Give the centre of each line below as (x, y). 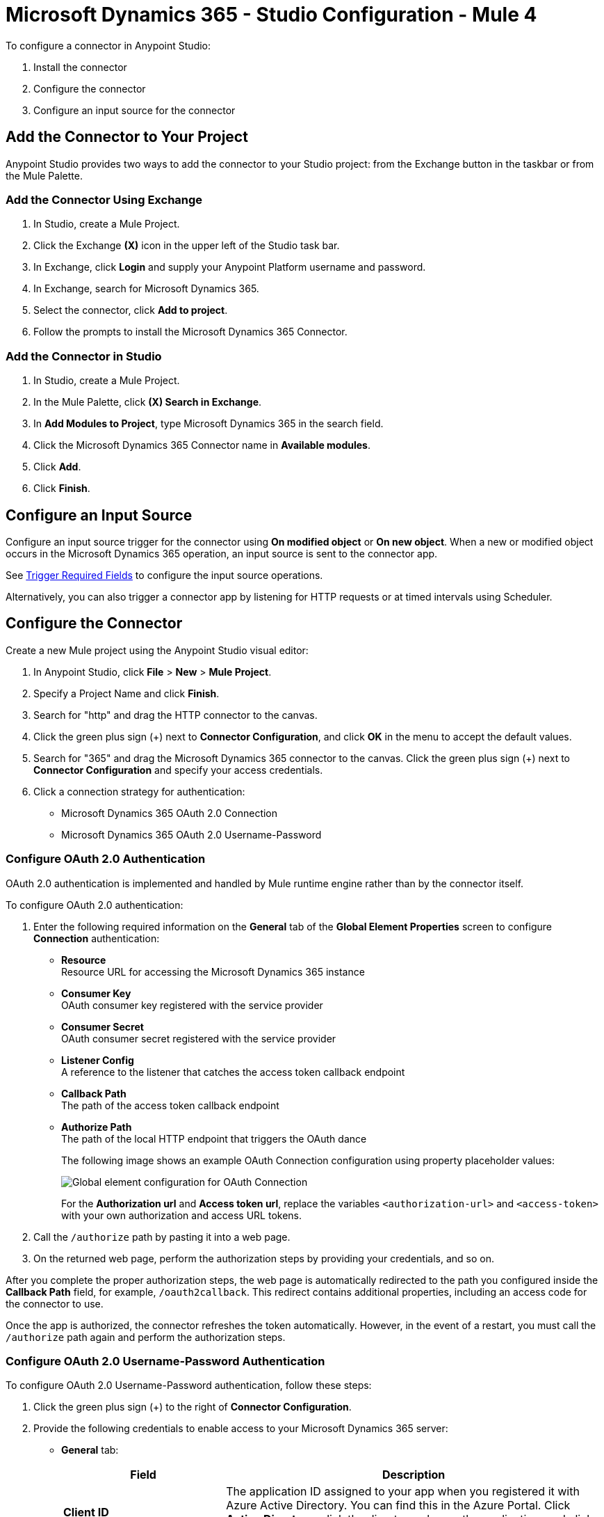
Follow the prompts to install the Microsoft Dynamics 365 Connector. (190, 332)
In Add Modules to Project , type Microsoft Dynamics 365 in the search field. (209, 424)
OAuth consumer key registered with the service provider (192, 1005)
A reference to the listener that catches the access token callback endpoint (233, 1072)
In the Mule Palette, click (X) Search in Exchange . (148, 402)
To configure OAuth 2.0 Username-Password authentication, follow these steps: (189, 1385)
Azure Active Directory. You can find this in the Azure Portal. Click (398, 1506)
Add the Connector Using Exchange (104, 199)
